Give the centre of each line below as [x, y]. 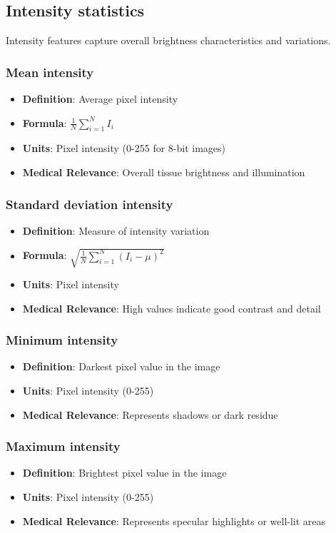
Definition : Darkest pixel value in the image [121, 366]
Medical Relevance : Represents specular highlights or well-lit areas [174, 521]
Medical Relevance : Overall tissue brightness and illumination [164, 172]
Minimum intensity [62, 340]
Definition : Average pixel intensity [100, 99]
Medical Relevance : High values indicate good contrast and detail [172, 308]
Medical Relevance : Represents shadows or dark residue [150, 414]
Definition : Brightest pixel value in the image [124, 473]
